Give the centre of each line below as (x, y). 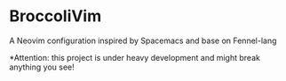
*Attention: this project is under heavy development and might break (135, 57)
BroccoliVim (56, 16)
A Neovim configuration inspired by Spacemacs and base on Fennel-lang (143, 40)
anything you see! (42, 67)
